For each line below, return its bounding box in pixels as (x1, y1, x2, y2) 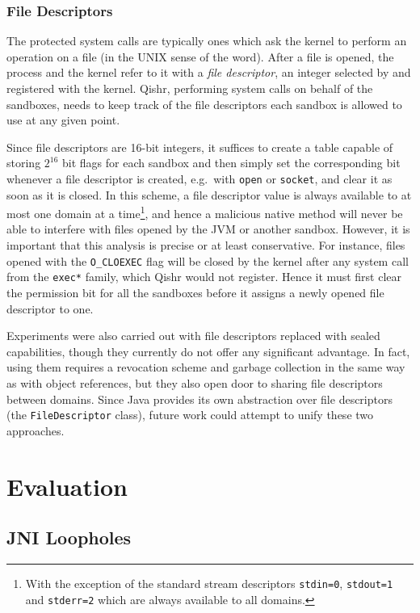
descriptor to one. (6, 300, 94, 317)
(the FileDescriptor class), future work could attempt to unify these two (6, 406, 374, 423)
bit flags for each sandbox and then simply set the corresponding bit (62, 154, 401, 171)
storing (6, 154, 41, 171)
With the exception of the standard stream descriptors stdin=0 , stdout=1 (25, 574, 393, 591)
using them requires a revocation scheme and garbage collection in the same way (6, 359, 405, 376)
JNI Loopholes (6, 525, 132, 550)
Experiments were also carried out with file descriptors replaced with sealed (6, 327, 380, 344)
